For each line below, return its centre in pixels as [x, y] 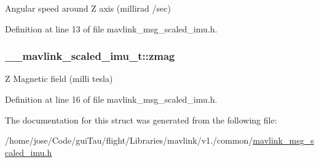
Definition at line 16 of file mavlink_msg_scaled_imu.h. [111, 99]
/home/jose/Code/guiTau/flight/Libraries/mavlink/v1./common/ [129, 140]
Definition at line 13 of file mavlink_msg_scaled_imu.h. [111, 28]
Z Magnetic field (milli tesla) [59, 79]
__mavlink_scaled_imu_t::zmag [90, 56]
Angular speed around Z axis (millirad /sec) [88, 8]
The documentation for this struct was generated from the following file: [141, 120]
